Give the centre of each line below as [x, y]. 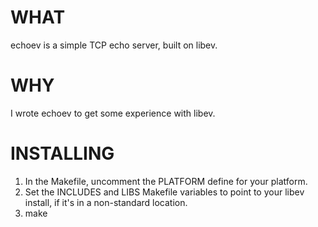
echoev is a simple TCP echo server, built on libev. [114, 45]
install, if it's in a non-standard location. [106, 202]
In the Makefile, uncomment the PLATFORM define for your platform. [166, 181]
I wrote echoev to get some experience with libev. [113, 113]
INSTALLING [62, 153]
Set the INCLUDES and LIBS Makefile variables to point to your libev [164, 192]
